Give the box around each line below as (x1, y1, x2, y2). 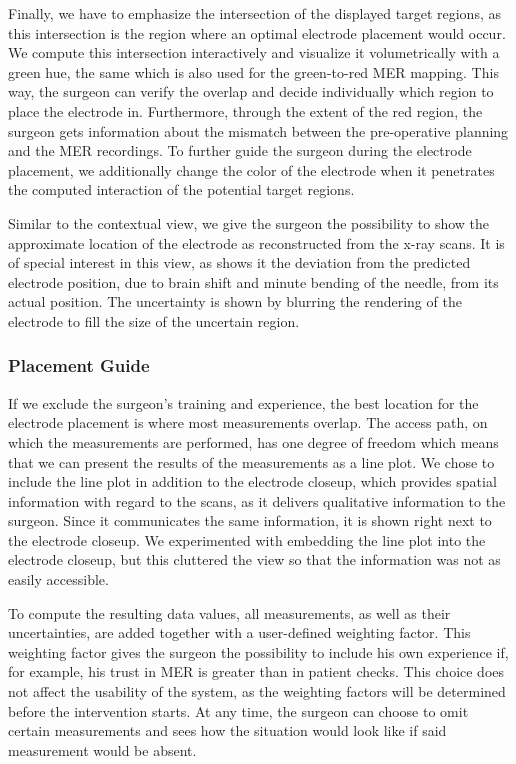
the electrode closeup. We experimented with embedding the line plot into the (8, 529, 486, 550)
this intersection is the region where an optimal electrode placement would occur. (8, 22, 506, 43)
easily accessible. (8, 569, 109, 590)
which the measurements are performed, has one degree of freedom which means (8, 431, 499, 452)
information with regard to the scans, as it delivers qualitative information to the (8, 490, 506, 511)
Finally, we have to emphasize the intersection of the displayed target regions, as (8, 3, 501, 23)
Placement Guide (8, 353, 150, 378)
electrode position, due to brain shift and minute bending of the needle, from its (8, 271, 499, 292)
